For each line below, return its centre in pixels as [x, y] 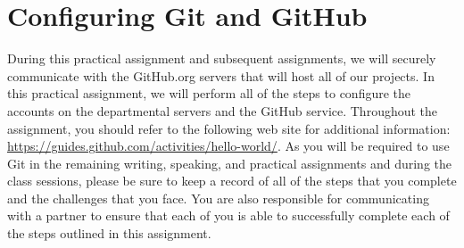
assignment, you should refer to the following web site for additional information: [229, 128]
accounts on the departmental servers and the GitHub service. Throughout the [223, 110]
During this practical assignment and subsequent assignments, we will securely [222, 58]
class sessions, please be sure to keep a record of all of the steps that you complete [232, 181]
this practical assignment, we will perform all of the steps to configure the [209, 93]
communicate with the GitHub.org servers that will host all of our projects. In [221, 75]
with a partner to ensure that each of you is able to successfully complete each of [228, 215]
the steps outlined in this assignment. [109, 233]
